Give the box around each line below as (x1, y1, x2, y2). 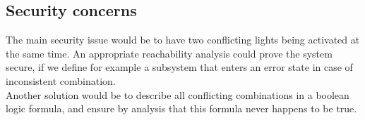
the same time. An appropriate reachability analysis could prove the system (6, 46, 333, 60)
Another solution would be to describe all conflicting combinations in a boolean (6, 87, 349, 102)
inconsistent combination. (6, 73, 116, 88)
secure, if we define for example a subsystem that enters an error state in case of (6, 60, 353, 74)
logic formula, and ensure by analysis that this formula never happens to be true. (6, 101, 357, 116)
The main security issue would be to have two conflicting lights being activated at (6, 32, 360, 47)
